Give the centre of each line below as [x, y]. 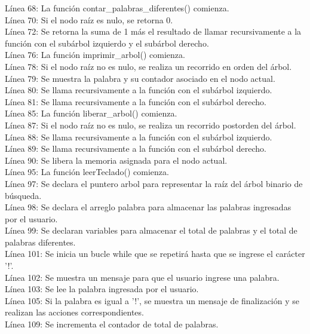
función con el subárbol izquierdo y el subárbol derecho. [107, 43]
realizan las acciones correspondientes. [74, 312]
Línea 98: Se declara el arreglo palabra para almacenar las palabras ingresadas [148, 207]
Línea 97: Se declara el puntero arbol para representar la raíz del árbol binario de [154, 183]
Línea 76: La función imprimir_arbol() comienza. [95, 55]
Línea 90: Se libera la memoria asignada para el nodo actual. [116, 160]
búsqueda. [23, 195]
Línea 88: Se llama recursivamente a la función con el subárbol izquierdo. [139, 137]
